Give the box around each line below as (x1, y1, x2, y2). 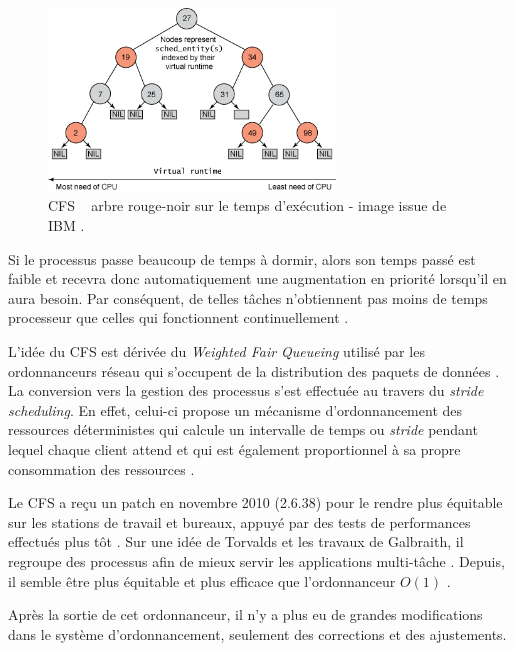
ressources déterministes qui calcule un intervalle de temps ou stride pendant (8, 419, 478, 440)
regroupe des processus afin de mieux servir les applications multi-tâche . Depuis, (8, 550, 505, 571)
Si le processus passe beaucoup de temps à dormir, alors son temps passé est (8, 248, 476, 269)
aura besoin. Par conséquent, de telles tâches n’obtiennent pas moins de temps (8, 287, 488, 308)
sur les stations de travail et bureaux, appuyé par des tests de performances (8, 511, 471, 532)
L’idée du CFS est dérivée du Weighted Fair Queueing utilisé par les (8, 340, 425, 361)
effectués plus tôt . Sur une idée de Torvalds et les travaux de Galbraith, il (8, 531, 464, 552)
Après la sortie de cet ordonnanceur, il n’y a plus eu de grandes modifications (8, 604, 483, 625)
